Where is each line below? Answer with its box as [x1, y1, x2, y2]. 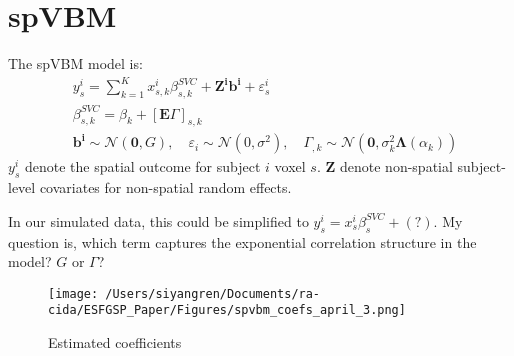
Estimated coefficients [48, 332, 182, 353]
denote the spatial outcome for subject [24, 156, 261, 177]
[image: [48, 286, 99, 301]
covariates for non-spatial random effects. [39, 177, 292, 198]
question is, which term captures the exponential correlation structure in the [8, 231, 477, 252]
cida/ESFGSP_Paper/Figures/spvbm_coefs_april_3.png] [48, 303, 406, 318]
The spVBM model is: [8, 53, 143, 74]
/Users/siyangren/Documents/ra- [105, 286, 321, 301]
